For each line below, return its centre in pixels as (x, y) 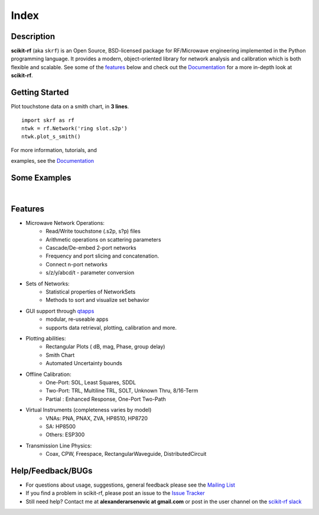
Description (33, 36)
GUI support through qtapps (60, 311)
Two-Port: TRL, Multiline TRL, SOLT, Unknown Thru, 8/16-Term (122, 391)
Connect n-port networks (77, 264)
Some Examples (41, 178)
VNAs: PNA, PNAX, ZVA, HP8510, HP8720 (97, 418)
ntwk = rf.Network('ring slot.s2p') (74, 128)
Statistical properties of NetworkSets (91, 292)
